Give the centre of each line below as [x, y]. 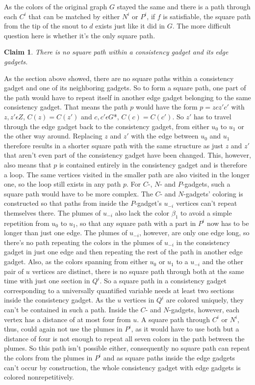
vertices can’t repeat [206, 203]
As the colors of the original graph [56, 6]
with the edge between [165, 136]
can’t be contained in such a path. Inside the [71, 310]
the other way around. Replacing [53, 136]
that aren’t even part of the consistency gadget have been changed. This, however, [127, 155]
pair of [14, 271]
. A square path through [173, 319]
